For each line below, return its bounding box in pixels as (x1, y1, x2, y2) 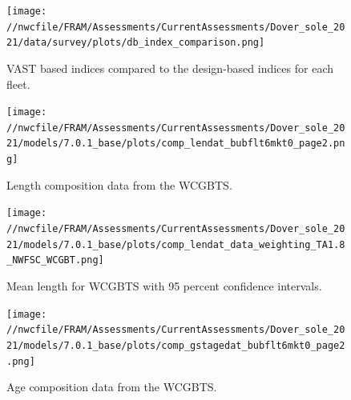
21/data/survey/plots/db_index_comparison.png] (6, 37, 265, 49)
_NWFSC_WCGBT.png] (6, 254, 104, 266)
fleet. (6, 75, 30, 92)
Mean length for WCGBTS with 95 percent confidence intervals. (6, 278, 322, 294)
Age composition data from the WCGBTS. (6, 378, 217, 395)
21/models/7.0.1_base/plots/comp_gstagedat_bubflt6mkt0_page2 (6, 339, 345, 351)
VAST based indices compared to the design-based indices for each (6, 59, 333, 76)
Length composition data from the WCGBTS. (6, 176, 232, 193)
